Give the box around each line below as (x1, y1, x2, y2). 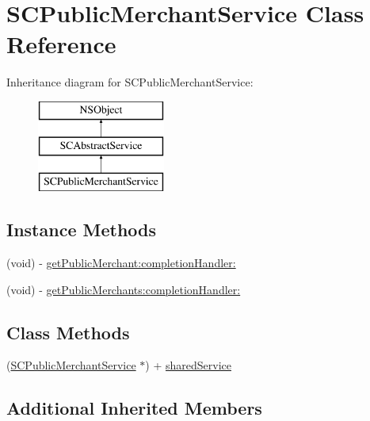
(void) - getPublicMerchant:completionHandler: (6, 255, 236, 271)
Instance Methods (6, 217, 156, 242)
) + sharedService (145, 357, 231, 373)
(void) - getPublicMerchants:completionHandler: (6, 281, 241, 297)
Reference (6, 28, 116, 60)
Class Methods (6, 320, 130, 344)
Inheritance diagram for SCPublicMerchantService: (6, 74, 254, 90)
